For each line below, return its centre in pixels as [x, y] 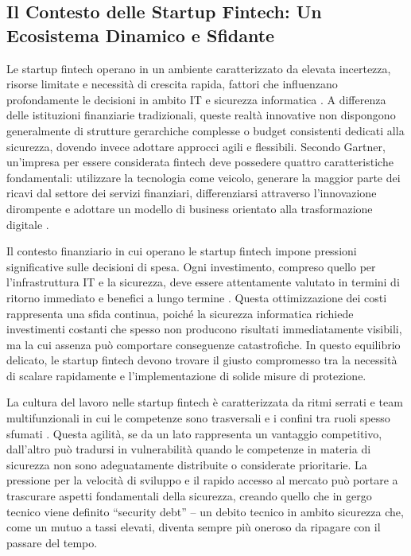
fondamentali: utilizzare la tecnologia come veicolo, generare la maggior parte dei [204, 177]
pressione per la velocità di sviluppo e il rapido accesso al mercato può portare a [202, 480]
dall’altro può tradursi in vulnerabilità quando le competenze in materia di [189, 449]
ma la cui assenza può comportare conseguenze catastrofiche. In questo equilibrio [204, 344]
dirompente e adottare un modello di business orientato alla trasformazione [190, 208]
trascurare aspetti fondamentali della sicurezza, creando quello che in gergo [189, 496]
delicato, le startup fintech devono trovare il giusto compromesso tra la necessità [202, 360]
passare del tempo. [52, 542]
